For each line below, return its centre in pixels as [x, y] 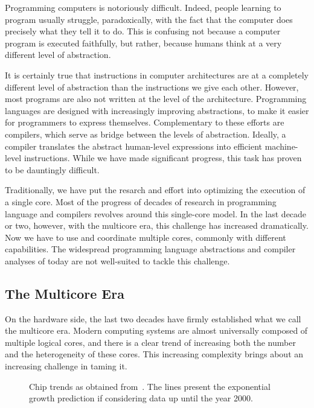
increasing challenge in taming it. [66, 366]
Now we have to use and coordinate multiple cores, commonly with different [146, 237]
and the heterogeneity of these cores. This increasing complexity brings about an [154, 354]
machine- [281, 146]
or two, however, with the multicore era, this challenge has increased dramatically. [157, 225]
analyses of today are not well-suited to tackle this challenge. [117, 260]
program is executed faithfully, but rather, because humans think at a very [143, 43]
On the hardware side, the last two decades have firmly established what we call [153, 318]
